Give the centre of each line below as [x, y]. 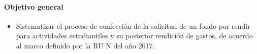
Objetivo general [34, 6]
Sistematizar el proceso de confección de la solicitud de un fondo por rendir [133, 25]
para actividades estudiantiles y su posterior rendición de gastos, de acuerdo [134, 36]
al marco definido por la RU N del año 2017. [85, 45]
